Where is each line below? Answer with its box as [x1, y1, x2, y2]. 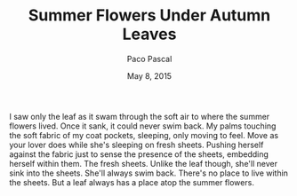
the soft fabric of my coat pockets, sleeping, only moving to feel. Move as [9, 129, 278, 140]
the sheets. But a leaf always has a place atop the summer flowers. [9, 176, 255, 187]
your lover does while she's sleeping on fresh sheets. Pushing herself [9, 139, 264, 150]
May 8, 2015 [127, 70, 172, 81]
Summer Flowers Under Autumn [28, 5, 271, 26]
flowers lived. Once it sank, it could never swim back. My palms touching [9, 121, 277, 131]
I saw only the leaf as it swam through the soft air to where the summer [9, 111, 270, 122]
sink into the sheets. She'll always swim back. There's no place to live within [9, 168, 289, 178]
